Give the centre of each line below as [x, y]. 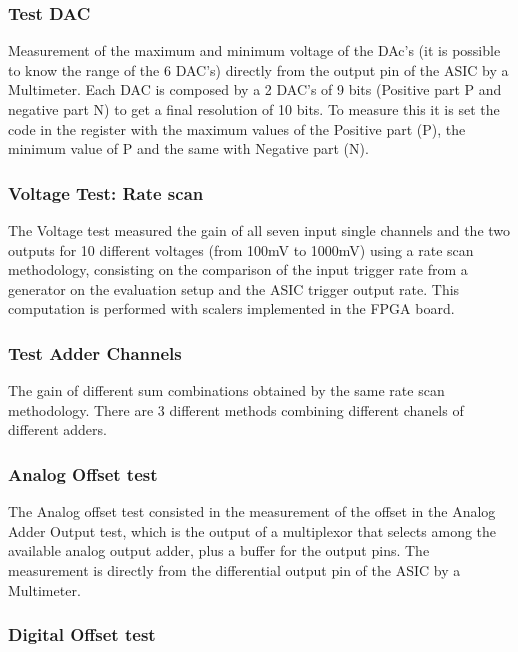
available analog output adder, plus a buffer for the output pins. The [219, 550]
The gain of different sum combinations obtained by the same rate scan [226, 390]
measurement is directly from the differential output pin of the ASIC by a [234, 569]
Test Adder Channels [95, 352]
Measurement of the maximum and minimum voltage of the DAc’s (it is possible [254, 50]
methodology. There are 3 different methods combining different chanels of [236, 409]
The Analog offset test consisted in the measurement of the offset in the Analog [252, 511]
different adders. [57, 429]
